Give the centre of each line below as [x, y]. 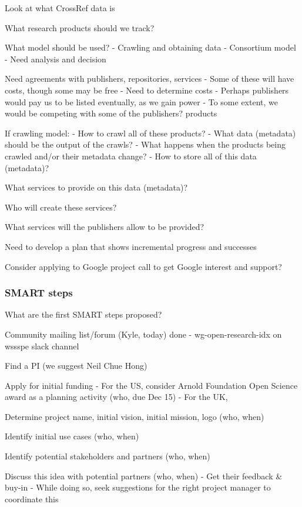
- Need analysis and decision [56, 59]
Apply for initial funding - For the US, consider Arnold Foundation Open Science [151, 385]
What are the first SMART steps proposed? [83, 314]
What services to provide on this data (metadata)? [96, 187]
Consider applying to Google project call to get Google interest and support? [143, 266]
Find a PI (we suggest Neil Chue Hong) [76, 366]
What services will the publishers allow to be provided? [105, 227]
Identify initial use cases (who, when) [72, 436]
